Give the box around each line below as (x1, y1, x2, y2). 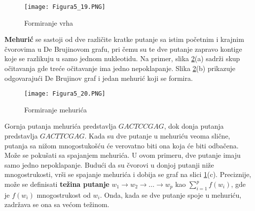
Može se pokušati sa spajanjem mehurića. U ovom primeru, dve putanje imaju (4, 150, 241, 160)
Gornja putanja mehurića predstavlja (4, 121, 116, 131)
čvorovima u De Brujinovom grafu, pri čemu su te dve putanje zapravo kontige (4, 43, 242, 54)
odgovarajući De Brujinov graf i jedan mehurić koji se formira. (4, 72, 193, 83)
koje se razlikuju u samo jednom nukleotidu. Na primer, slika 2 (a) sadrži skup (4, 53, 240, 64)
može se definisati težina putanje (4, 179, 109, 189)
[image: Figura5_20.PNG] (24, 90, 106, 98)
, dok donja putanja (164, 121, 224, 131)
